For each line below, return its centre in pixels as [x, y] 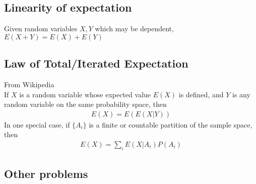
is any [241, 94]
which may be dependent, [134, 28]
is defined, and [201, 94]
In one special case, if [37, 124]
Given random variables [41, 28]
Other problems [46, 174]
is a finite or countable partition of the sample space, [171, 124]
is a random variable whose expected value [85, 94]
